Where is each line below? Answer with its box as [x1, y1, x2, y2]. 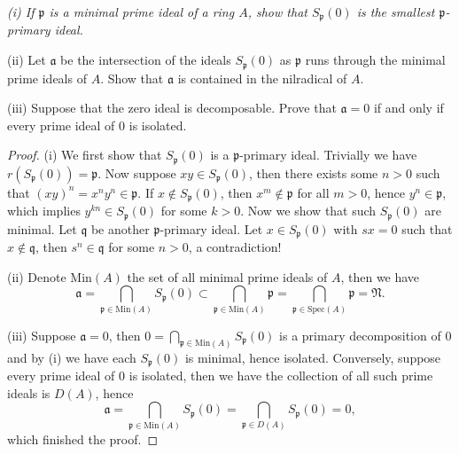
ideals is [7, 383, 51, 402]
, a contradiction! [188, 238, 282, 256]
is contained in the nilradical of [177, 68, 347, 87]
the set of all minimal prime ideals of [127, 267, 328, 286]
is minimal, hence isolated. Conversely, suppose [184, 348, 441, 366]
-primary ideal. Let [159, 219, 263, 238]
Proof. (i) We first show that [7, 145, 162, 164]
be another [90, 219, 150, 238]
